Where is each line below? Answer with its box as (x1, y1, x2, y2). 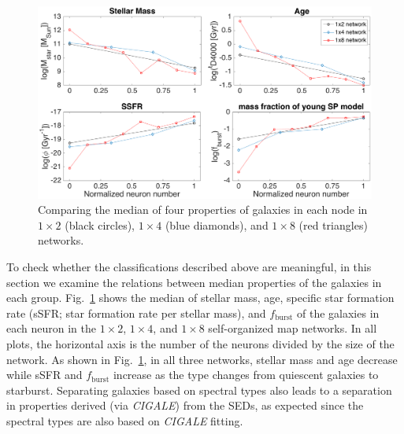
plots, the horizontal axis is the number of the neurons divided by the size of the (6, 336, 395, 352)
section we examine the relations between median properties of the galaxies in (6, 274, 382, 290)
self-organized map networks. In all (208, 320, 377, 337)
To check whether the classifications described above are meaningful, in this (6, 259, 372, 275)
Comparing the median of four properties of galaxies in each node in (38, 201, 368, 218)
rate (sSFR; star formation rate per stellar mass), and (6, 304, 266, 321)
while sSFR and (6, 366, 83, 383)
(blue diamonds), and (165, 216, 269, 233)
